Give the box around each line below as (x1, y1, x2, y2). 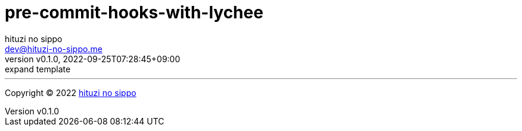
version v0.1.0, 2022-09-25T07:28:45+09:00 (5, 53, 181, 64)
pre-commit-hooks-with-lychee (5, 2, 263, 23)
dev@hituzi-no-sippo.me (5, 43, 102, 54)
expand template (5, 63, 71, 74)
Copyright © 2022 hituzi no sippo (5, 87, 136, 98)
